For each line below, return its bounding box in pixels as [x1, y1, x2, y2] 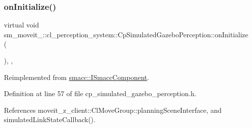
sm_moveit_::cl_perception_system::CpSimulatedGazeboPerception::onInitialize [4, 29, 249, 39]
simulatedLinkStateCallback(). [4, 114, 96, 125]
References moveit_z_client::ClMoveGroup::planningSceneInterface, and [4, 104, 222, 115]
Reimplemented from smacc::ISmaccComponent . [4, 72, 149, 82]
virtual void [4, 20, 39, 30]
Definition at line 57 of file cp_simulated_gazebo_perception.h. [4, 88, 196, 99]
